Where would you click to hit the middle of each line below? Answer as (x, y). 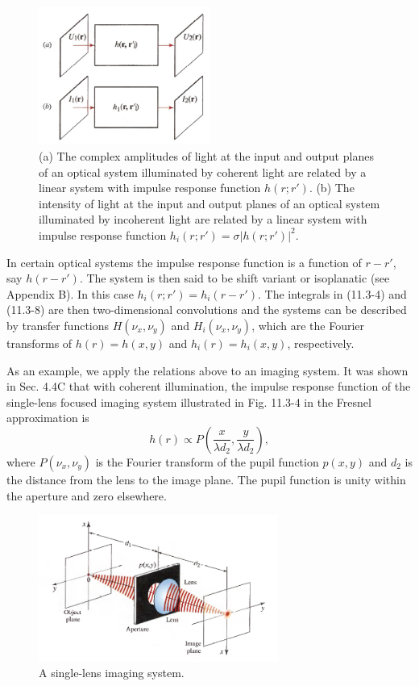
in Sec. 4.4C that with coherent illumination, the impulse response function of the (209, 386)
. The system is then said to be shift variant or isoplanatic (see (234, 278)
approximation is (48, 418)
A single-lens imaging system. (112, 673)
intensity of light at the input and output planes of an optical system (209, 203)
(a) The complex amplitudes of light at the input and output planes (206, 156)
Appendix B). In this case (70, 293)
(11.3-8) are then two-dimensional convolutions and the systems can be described (207, 310)
